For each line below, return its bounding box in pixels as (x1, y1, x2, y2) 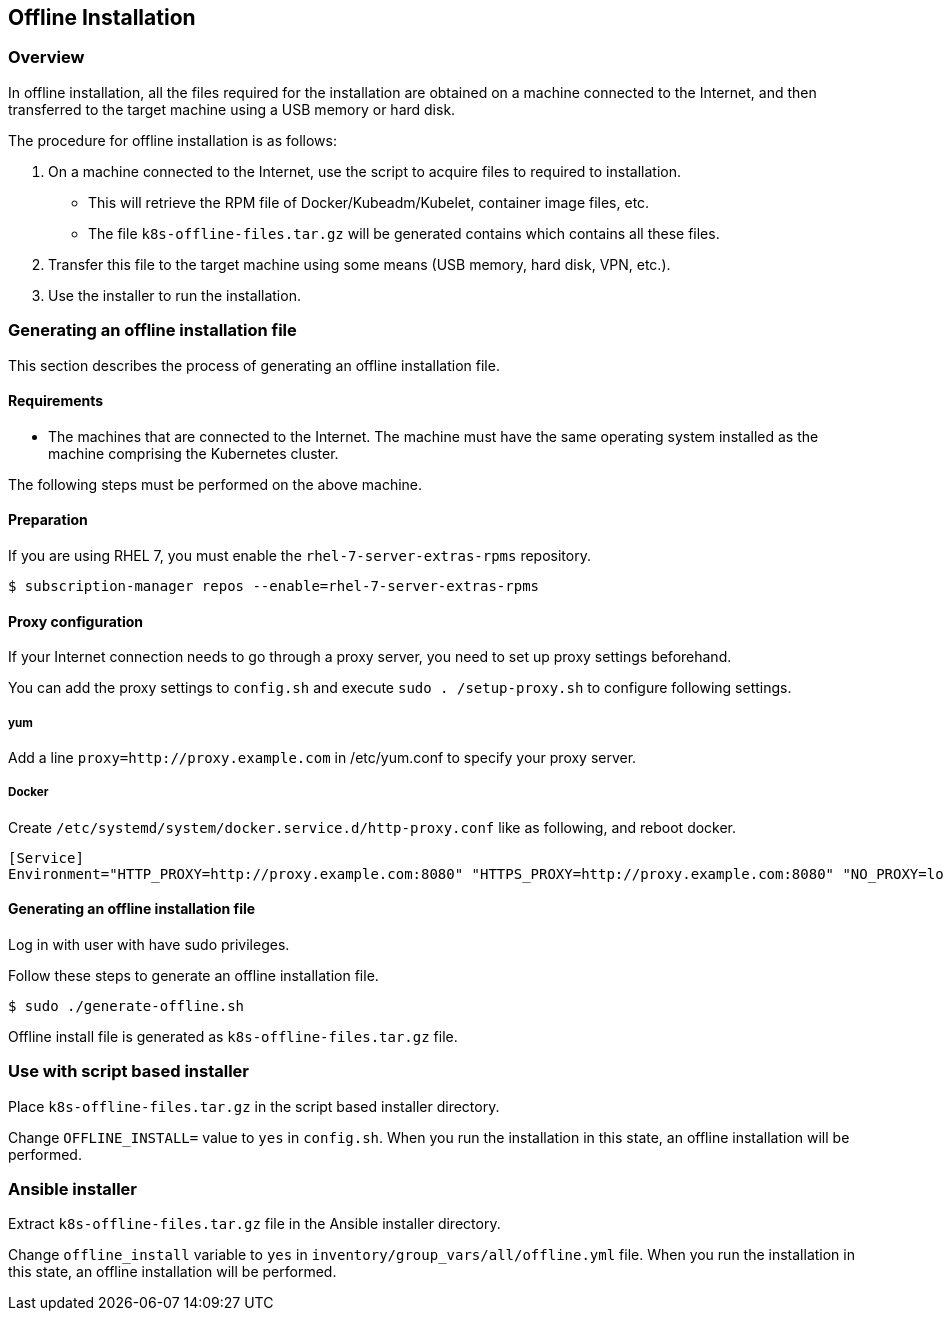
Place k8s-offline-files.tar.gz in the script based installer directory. (8, 1097, 500, 1115)
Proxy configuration (8, 612, 144, 630)
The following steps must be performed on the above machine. (8, 475, 423, 493)
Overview (8, 47, 85, 68)
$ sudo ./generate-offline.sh (8, 997, 245, 1014)
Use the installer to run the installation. (48, 286, 301, 304)
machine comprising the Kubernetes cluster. (48, 444, 339, 462)
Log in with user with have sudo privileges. (8, 935, 290, 953)
